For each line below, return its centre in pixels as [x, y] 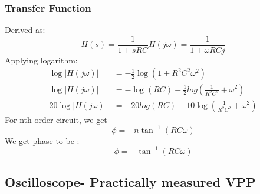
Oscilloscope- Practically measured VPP [130, 182]
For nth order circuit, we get [56, 119]
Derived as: [25, 30]
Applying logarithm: [41, 60]
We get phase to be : [42, 140]
